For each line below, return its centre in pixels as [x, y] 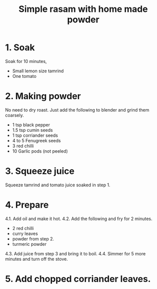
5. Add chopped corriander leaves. [78, 279]
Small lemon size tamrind [38, 71]
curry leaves [25, 233]
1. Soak [20, 48]
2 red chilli [23, 228]
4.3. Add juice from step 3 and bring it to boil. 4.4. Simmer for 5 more [76, 253]
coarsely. [14, 115]
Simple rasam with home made [83, 9]
